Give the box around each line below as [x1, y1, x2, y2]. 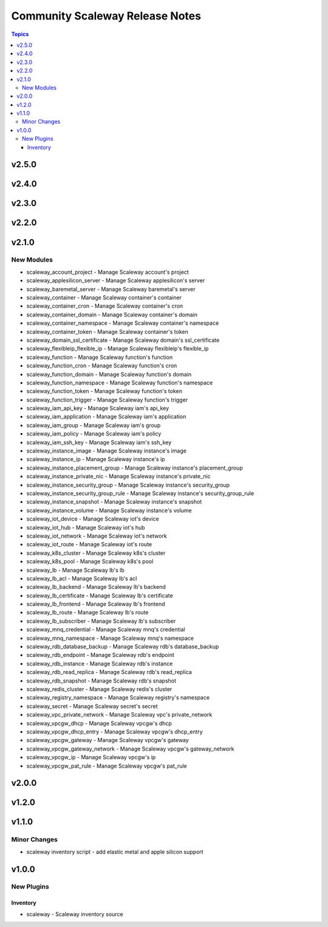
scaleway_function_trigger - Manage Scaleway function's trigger [26, 396, 188, 403]
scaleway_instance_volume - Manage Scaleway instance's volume [26, 507, 193, 514]
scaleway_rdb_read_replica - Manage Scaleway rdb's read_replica [26, 668, 193, 676]
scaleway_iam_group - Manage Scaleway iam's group [26, 422, 161, 429]
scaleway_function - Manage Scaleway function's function [26, 353, 173, 361]
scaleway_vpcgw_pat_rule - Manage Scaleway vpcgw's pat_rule [26, 762, 188, 769]
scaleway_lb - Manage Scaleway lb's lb [26, 566, 125, 574]
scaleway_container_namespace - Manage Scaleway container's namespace [26, 319, 219, 327]
